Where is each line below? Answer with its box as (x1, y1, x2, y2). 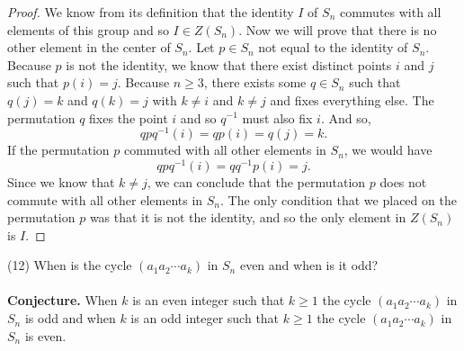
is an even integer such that (132, 291, 285, 310)
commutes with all (339, 3, 442, 21)
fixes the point (89, 108, 168, 127)
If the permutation (7, 140, 110, 159)
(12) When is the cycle (7, 256, 132, 274)
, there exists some (203, 73, 307, 92)
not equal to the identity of (258, 38, 408, 57)
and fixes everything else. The (270, 90, 434, 109)
